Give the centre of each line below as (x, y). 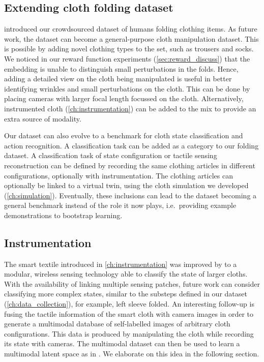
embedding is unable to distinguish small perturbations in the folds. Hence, (121, 68)
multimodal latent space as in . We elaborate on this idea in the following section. (132, 354)
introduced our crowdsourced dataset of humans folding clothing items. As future (131, 29)
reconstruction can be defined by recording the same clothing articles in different (130, 165)
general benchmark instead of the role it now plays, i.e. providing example (120, 205)
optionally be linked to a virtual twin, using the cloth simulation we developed (126, 185)
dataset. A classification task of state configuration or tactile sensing (111, 155)
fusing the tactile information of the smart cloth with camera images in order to (129, 313)
